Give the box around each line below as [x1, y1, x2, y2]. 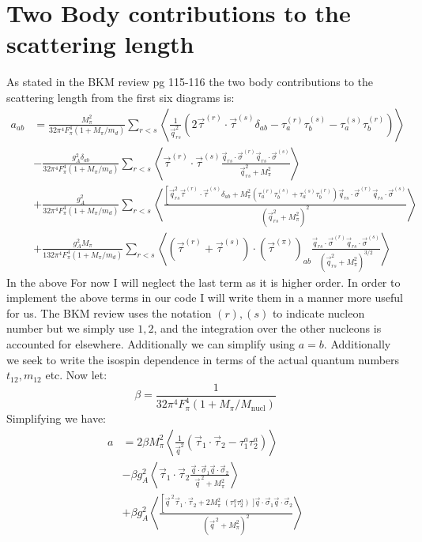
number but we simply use [6, 320, 134, 337]
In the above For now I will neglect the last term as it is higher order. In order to [6, 273, 401, 290]
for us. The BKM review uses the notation [6, 304, 212, 321]
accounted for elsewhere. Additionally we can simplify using [6, 336, 296, 352]
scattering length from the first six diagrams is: [6, 88, 235, 105]
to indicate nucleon [272, 304, 365, 321]
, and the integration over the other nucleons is [153, 320, 382, 337]
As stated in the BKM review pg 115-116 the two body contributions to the [6, 73, 374, 90]
